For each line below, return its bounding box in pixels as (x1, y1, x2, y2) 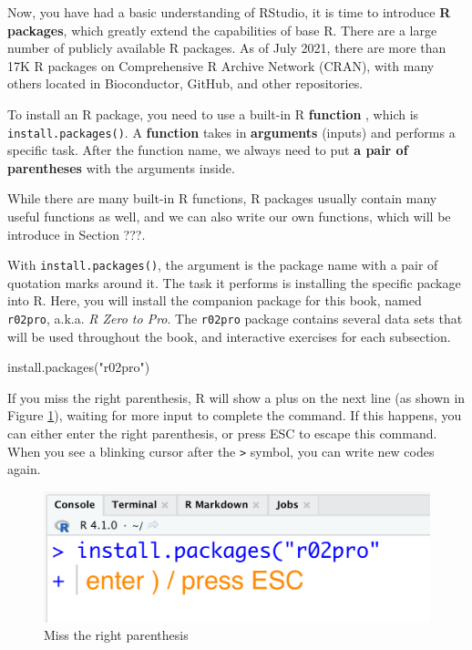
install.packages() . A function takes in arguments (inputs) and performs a (7, 122, 456, 141)
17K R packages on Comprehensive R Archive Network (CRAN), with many (7, 56, 435, 75)
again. (7, 459, 41, 479)
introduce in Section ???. (7, 224, 146, 243)
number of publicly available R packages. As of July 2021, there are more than (7, 38, 446, 57)
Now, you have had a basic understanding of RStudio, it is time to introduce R (7, 3, 451, 21)
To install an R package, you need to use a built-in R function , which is (7, 104, 419, 123)
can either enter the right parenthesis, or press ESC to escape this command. (7, 424, 437, 443)
